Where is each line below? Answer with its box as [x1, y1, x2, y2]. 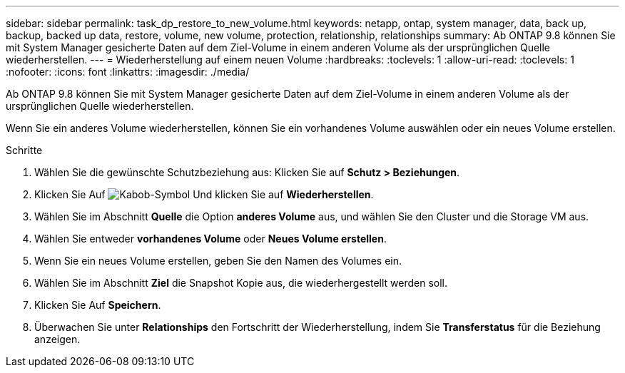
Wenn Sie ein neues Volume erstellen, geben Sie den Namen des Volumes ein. [34, 255, 402, 267]
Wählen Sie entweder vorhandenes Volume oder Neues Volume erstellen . [34, 233, 387, 245]
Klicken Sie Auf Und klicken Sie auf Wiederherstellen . [34, 188, 374, 200]
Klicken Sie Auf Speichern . [34, 299, 161, 311]
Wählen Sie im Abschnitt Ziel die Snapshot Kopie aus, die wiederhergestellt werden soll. [34, 277, 447, 289]
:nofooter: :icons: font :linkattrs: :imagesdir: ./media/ [6, 66, 250, 78]
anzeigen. [34, 333, 81, 345]
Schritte [6, 144, 43, 156]
